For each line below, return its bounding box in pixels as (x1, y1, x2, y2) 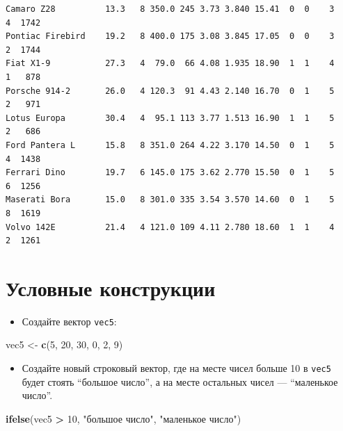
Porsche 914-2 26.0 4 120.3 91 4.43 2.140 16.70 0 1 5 (6, 86, 335, 96)
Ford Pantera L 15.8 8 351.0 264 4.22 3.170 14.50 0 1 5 (6, 140, 335, 150)
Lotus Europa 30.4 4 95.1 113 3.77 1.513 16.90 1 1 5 (6, 113, 335, 123)
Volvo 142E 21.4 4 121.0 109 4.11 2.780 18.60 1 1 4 (6, 222, 335, 232)
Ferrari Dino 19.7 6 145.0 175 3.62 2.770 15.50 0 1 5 (6, 168, 335, 178)
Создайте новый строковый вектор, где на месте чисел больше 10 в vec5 (22, 361, 331, 375)
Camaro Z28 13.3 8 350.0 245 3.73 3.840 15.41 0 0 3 (6, 4, 335, 14)
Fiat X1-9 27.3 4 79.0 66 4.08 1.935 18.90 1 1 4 (6, 58, 335, 69)
